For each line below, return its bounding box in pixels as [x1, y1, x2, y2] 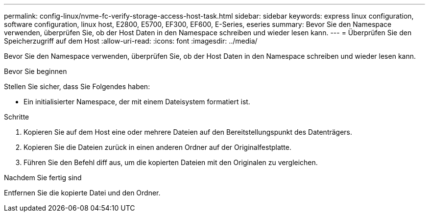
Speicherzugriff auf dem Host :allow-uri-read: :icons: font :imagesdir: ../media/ [4, 37, 258, 45]
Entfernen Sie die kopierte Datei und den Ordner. [4, 189, 161, 197]
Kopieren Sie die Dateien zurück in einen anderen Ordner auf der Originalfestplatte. [24, 143, 292, 151]
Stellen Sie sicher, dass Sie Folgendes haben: [4, 82, 150, 91]
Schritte [4, 113, 29, 121]
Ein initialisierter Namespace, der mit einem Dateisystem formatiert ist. [24, 97, 250, 106]
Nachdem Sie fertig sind [4, 173, 82, 182]
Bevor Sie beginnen [4, 67, 67, 75]
